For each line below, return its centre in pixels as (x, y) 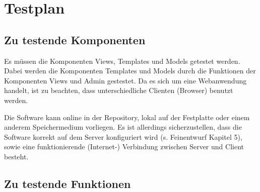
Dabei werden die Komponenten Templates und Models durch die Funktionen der (130, 71)
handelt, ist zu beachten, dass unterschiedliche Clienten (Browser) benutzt (119, 90)
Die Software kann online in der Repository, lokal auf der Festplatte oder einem (127, 117)
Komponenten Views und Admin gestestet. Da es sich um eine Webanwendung (125, 80)
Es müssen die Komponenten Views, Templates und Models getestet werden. (122, 61)
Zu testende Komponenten (75, 39)
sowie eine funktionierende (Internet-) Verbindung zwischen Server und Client (124, 147)
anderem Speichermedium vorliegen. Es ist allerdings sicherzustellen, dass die (123, 127)
